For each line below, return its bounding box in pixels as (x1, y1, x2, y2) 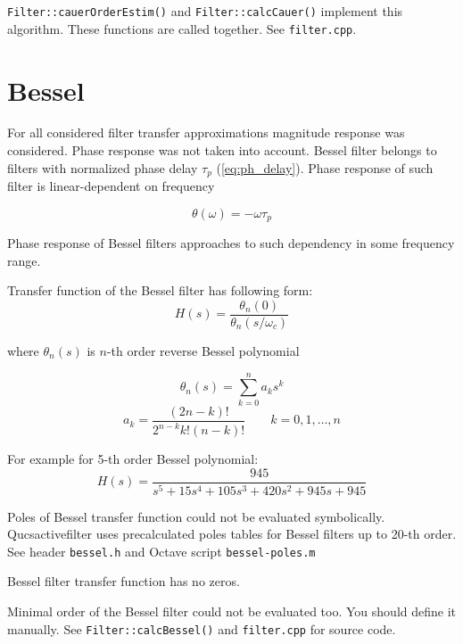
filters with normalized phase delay (7, 158, 198, 177)
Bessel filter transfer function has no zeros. (7, 572, 240, 590)
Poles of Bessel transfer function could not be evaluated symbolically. (7, 507, 385, 525)
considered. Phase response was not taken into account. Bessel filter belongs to (7, 141, 437, 160)
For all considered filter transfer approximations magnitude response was (7, 123, 405, 142)
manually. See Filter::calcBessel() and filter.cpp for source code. (7, 619, 396, 638)
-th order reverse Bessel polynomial (106, 341, 300, 359)
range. (7, 251, 41, 269)
